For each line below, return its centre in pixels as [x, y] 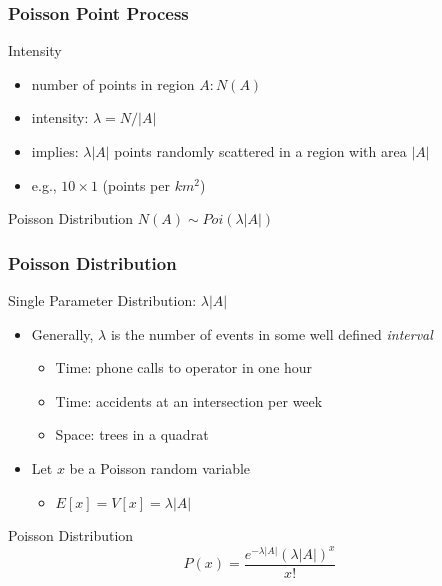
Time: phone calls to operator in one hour [184, 367]
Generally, [62, 333]
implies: [55, 151]
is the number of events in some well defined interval [271, 333]
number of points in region [113, 83]
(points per [136, 184]
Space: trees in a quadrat [132, 434]
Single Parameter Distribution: [102, 300]
